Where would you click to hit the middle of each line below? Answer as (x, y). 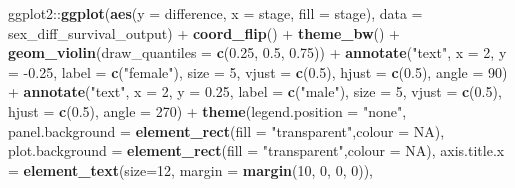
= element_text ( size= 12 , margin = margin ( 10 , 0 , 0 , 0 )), (190, 169)
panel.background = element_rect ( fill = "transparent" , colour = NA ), (226, 130)
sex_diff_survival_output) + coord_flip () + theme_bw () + (204, 32)
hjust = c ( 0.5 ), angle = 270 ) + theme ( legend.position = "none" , (207, 110)
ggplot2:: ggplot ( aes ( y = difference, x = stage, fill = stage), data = (215, 13)
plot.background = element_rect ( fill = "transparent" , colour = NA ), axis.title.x (256, 150)
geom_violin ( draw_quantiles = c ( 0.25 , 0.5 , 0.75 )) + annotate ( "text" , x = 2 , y (257, 52)
